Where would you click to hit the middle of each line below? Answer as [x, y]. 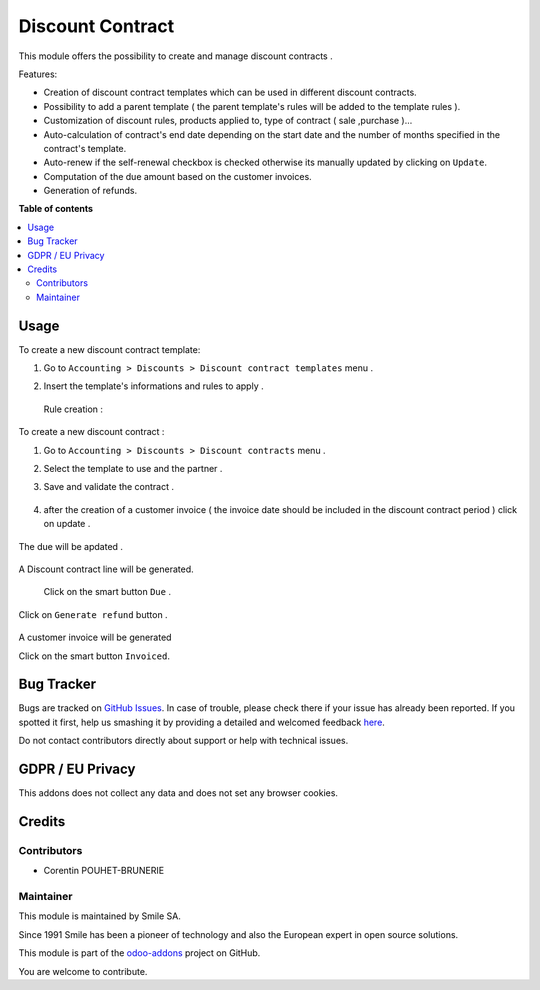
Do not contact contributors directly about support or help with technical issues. [183, 741]
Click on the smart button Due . [107, 592]
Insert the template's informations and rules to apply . [153, 386]
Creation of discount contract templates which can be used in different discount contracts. [230, 92]
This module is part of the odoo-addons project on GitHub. [139, 953]
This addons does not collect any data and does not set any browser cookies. [178, 793]
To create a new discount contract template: [109, 349]
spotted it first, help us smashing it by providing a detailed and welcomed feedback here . [201, 722]
